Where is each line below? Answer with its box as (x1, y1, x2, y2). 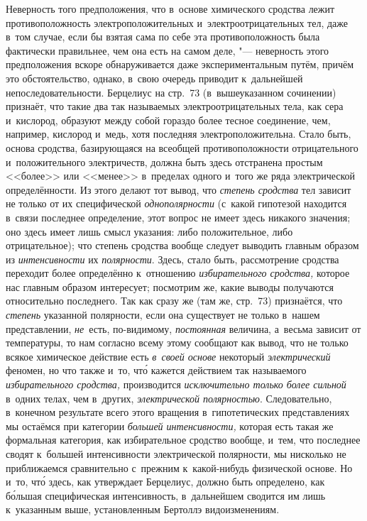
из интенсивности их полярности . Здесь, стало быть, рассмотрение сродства (6, 251, 339, 266)
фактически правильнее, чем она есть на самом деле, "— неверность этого (6, 43, 329, 57)
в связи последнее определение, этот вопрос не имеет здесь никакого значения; (6, 209, 351, 224)
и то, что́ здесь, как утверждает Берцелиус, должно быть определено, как (6, 474, 325, 489)
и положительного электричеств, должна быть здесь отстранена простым (6, 154, 323, 169)
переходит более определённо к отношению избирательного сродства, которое (6, 265, 350, 280)
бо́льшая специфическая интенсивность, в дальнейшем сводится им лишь (6, 488, 326, 503)
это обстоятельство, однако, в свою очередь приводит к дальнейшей (6, 70, 303, 85)
